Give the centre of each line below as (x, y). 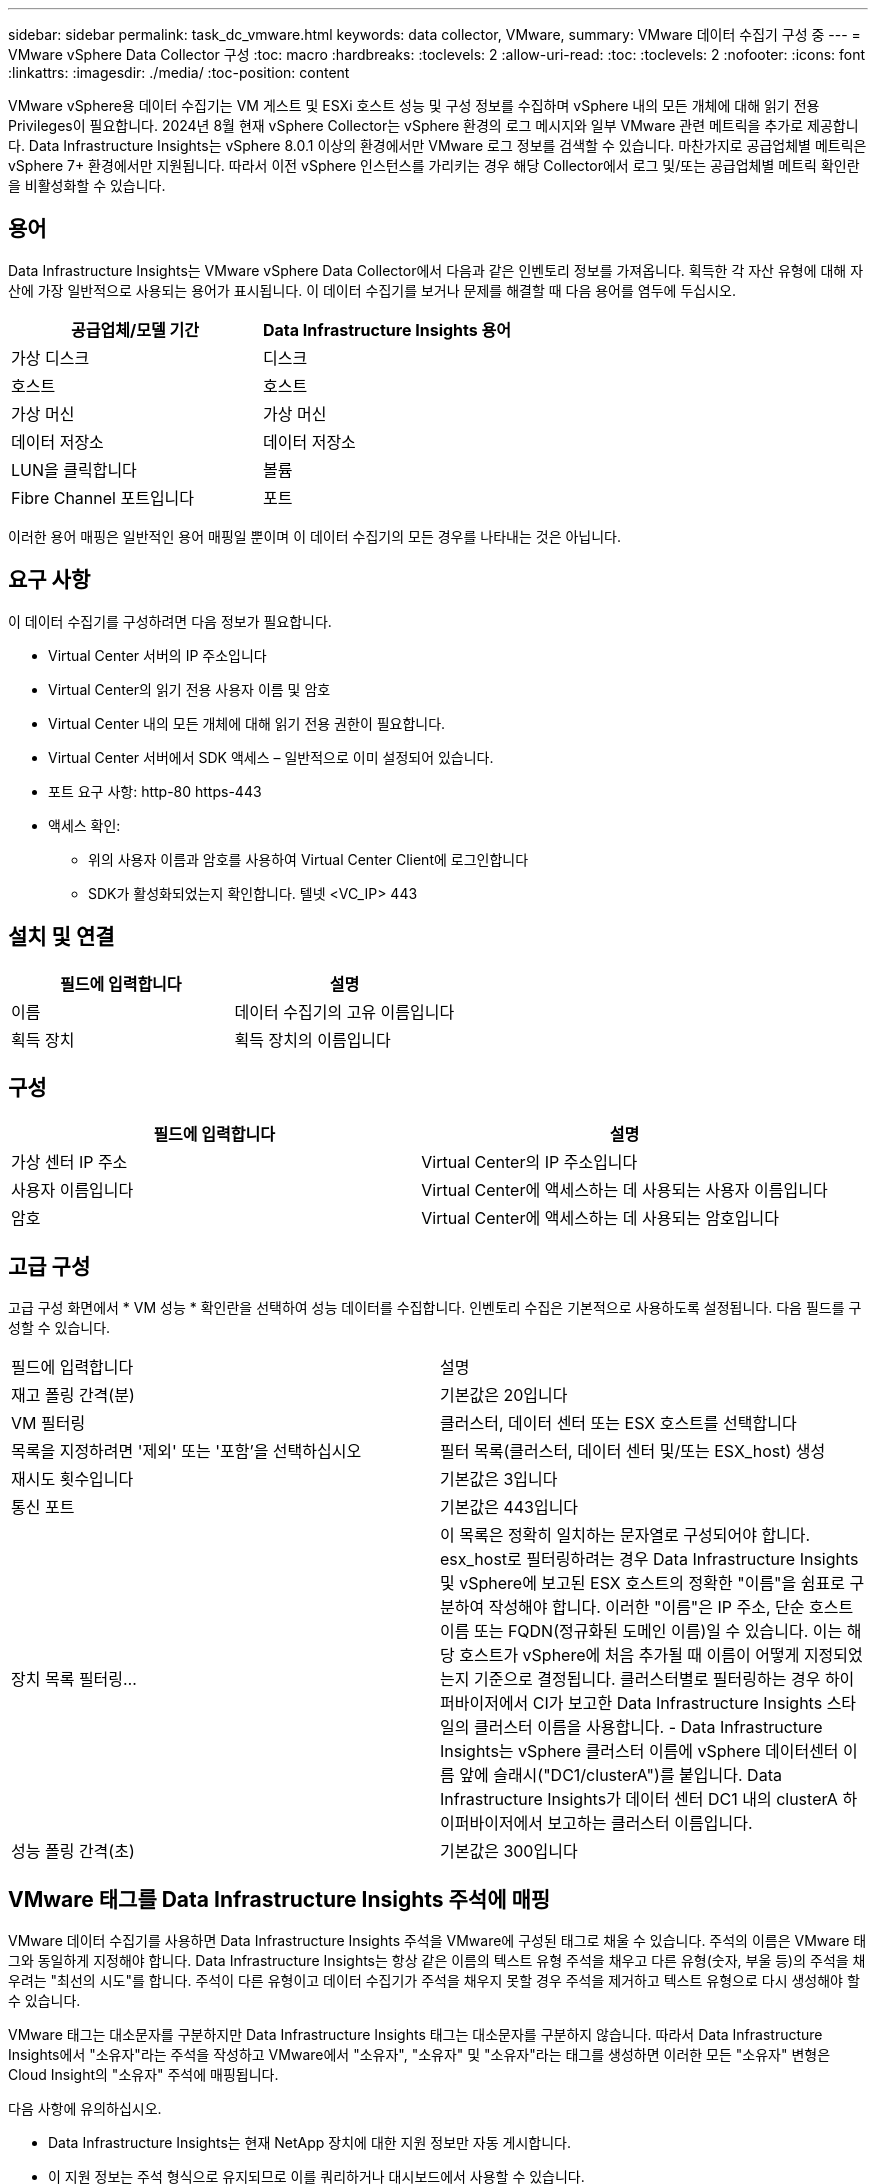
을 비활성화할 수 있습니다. (87, 185)
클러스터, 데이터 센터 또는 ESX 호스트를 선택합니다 (618, 1423)
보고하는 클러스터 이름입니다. (650, 1823)
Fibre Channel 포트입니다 (103, 497)
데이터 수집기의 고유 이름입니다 (344, 1011)
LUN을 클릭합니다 (74, 469)
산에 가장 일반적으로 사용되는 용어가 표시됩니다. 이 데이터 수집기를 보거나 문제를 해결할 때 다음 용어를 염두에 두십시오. (372, 290)
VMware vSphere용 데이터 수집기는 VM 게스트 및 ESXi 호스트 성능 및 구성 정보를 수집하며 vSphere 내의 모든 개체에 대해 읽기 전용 (414, 105)
